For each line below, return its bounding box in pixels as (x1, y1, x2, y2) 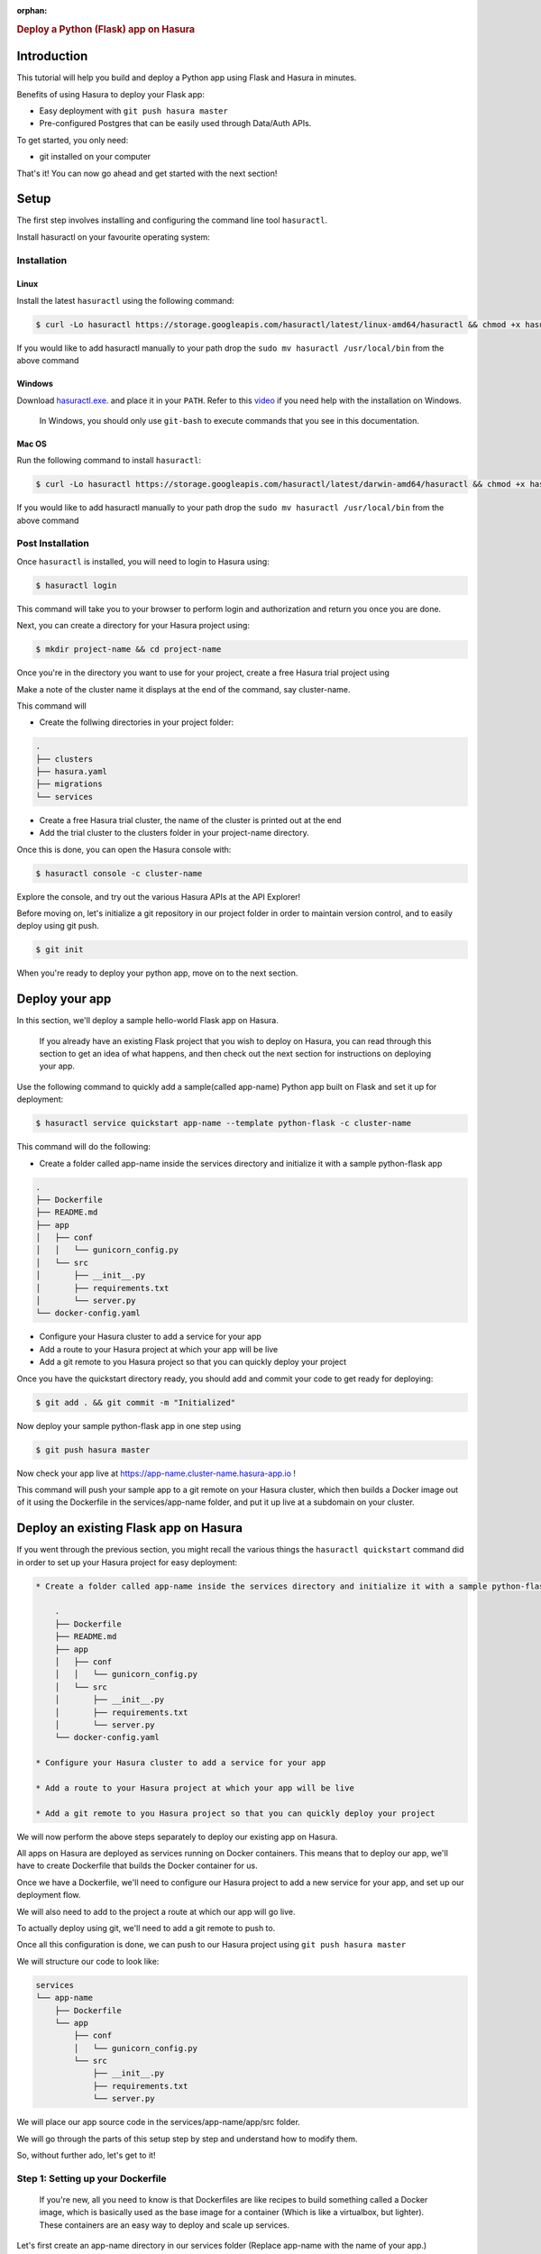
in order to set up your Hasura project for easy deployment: (16, 1556, 238, 1568)
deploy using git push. (16, 921, 99, 931)
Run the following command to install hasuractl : (16, 455, 202, 466)
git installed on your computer (39, 151, 151, 162)
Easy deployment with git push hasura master (39, 105, 229, 116)
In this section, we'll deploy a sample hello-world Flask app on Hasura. (16, 1015, 279, 1026)
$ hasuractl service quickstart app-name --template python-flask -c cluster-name (35, 1118, 412, 1129)
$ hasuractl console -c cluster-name (35, 868, 203, 878)
